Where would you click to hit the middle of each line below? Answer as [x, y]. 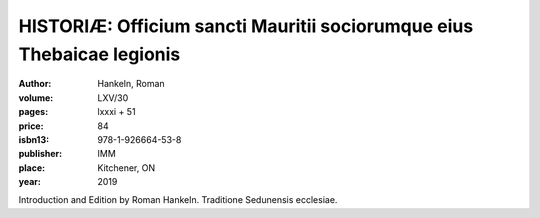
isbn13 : [34, 139]
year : [30, 182]
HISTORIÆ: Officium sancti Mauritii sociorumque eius [246, 26]
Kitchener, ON [126, 167]
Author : [35, 84]
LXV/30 [113, 97]
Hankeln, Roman [131, 84]
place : [32, 167]
